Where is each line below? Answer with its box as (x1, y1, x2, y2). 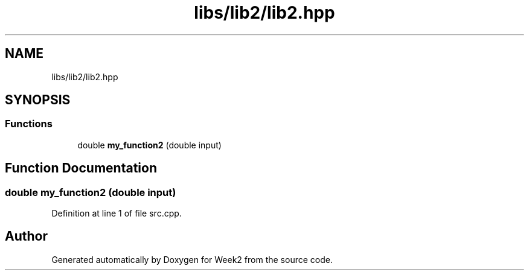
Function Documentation (5, 160, 157, 176)
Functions (5, 118, 53, 130)
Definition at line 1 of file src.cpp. (51, 208, 182, 219)
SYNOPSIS (5, 92, 71, 108)
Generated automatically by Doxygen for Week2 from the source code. (51, 254, 333, 265)
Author (5, 229, 48, 244)
